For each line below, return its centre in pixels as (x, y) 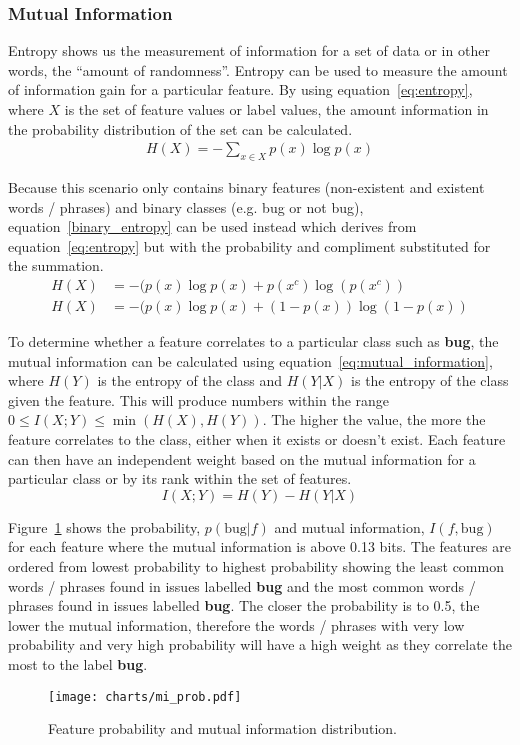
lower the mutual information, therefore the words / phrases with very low (236, 624)
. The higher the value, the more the (374, 419)
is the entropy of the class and (189, 380)
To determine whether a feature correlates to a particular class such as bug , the (253, 341)
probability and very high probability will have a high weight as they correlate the (260, 644)
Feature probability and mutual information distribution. (222, 728)
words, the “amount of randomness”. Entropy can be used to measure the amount (258, 69)
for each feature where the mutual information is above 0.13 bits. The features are (259, 546)
